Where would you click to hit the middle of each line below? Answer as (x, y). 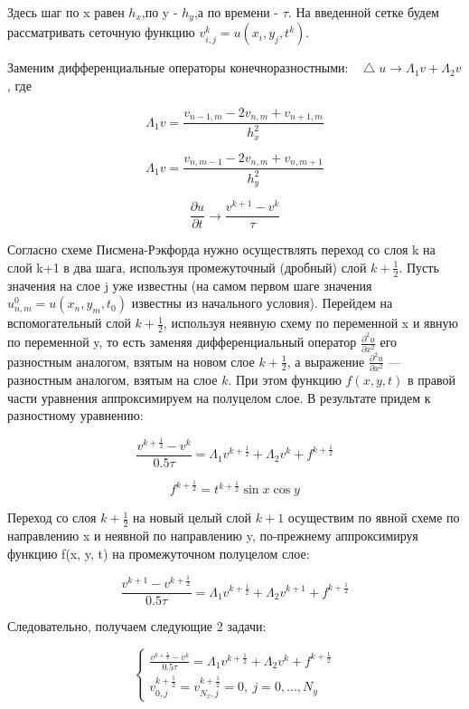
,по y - (159, 12)
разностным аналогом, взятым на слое (113, 379)
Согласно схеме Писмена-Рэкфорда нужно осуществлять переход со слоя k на (221, 249)
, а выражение (326, 361)
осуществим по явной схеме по (374, 517)
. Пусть (419, 267)
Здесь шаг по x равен (66, 12)
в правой (432, 379)
